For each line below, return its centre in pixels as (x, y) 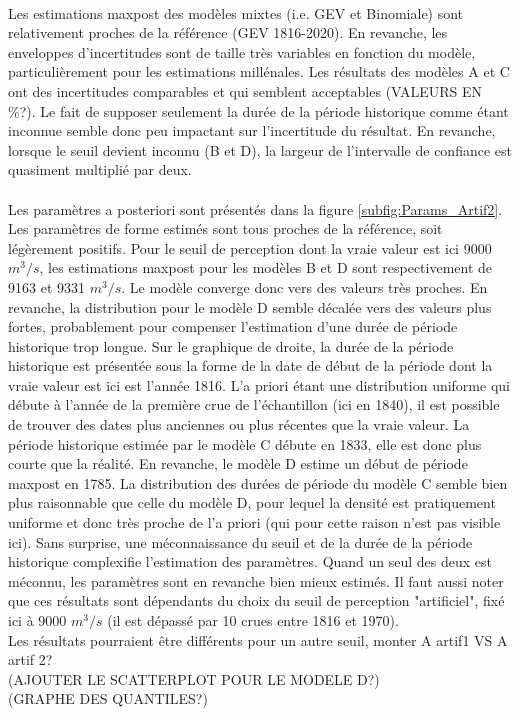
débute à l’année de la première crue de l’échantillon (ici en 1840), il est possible (254, 404)
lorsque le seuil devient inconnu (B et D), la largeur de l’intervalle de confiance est (260, 149)
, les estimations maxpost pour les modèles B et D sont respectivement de (266, 267)
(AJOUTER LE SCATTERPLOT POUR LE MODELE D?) (194, 678)
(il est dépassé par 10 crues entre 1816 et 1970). (253, 620)
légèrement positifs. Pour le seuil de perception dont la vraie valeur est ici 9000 (250, 247)
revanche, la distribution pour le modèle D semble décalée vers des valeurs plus (250, 306)
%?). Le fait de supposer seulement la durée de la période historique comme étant (258, 110)
